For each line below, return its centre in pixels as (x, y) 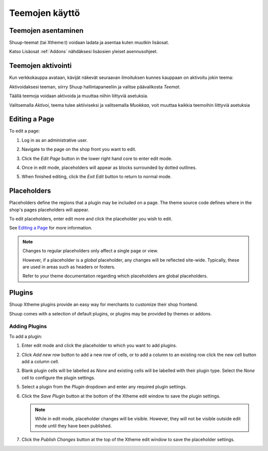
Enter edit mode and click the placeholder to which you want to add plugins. (99, 346)
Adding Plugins (28, 326)
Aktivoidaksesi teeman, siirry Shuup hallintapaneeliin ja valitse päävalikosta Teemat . (95, 86)
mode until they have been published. (73, 426)
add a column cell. (40, 362)
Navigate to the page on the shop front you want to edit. (79, 150)
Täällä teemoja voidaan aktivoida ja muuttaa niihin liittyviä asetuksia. (79, 96)
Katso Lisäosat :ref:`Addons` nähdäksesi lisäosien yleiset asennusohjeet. (84, 52)
